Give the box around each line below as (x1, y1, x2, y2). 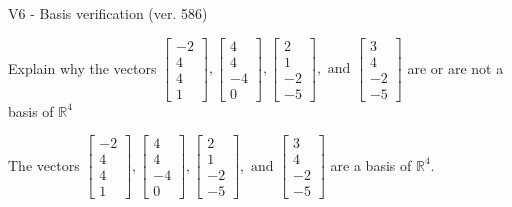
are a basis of (330, 154, 412, 175)
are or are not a (407, 57, 504, 78)
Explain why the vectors (8, 57, 157, 78)
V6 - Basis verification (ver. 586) (8, 3, 208, 23)
